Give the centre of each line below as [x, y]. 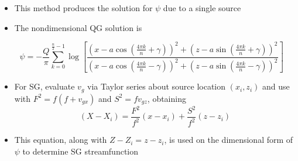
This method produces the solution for [83, 8]
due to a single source [202, 8]
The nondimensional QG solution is [78, 27]
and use [276, 86]
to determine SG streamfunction [81, 151]
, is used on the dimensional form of [229, 140]
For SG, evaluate [44, 86]
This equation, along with [61, 140]
